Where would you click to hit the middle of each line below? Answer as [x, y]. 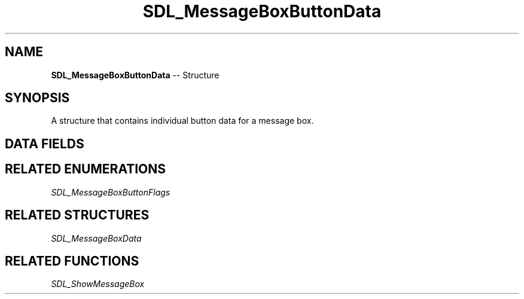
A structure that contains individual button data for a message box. [182, 121]
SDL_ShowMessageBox [98, 284]
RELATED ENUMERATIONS [86, 169]
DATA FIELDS [45, 144]
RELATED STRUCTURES [77, 215]
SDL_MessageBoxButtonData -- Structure [135, 75]
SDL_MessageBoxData [96, 238]
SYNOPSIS [37, 98]
